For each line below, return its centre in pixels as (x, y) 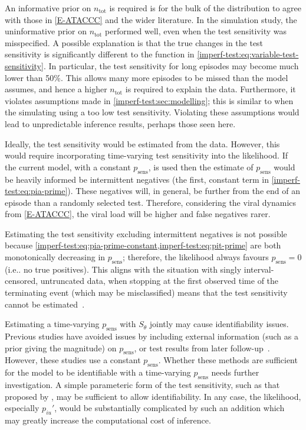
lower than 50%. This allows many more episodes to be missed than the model (147, 77)
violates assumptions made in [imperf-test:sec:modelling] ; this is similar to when (149, 100)
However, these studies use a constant (73, 360)
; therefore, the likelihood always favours (196, 257)
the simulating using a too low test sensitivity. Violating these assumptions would (152, 112)
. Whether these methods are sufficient (228, 360)
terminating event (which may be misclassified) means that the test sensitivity (146, 292)
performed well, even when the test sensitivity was (196, 31)
